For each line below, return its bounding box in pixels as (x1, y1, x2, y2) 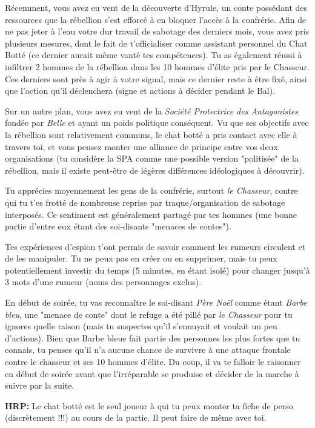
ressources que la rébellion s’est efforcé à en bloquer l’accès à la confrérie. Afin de (5, 13, 307, 25)
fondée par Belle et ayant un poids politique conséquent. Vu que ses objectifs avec (5, 116, 309, 129)
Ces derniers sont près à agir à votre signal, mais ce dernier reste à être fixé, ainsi (5, 72, 307, 85)
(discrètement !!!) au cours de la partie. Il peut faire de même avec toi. (5, 411, 267, 424)
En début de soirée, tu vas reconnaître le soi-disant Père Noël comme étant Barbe (5, 296, 307, 309)
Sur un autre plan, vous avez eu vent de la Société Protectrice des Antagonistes (5, 104, 299, 117)
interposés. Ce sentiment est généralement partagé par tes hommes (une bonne (5, 208, 297, 220)
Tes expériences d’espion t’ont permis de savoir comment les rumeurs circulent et (5, 240, 306, 252)
